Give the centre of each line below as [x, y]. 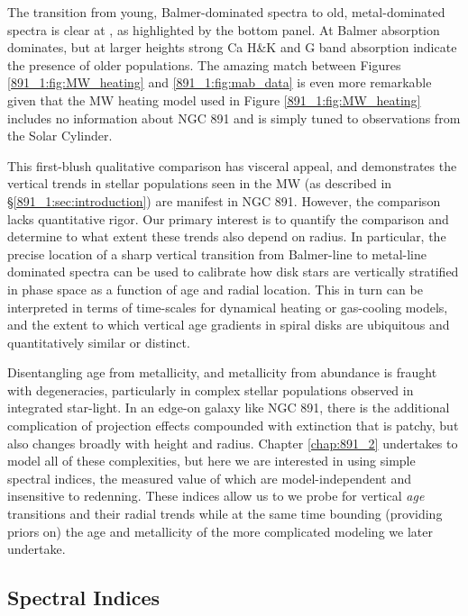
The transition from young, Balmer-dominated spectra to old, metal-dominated [226, 12]
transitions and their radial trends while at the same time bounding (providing [225, 514]
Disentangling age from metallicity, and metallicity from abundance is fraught [222, 372]
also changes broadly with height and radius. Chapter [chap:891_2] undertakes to [233, 443]
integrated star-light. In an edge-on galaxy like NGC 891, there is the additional [229, 408]
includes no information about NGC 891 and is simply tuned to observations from [234, 118]
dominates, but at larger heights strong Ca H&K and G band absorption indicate [232, 47]
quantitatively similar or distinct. [99, 342]
